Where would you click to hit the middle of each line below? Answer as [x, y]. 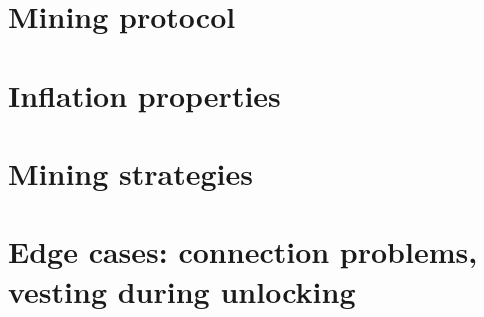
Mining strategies [130, 172]
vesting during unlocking [182, 290]
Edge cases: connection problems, [243, 251]
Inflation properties [144, 94]
